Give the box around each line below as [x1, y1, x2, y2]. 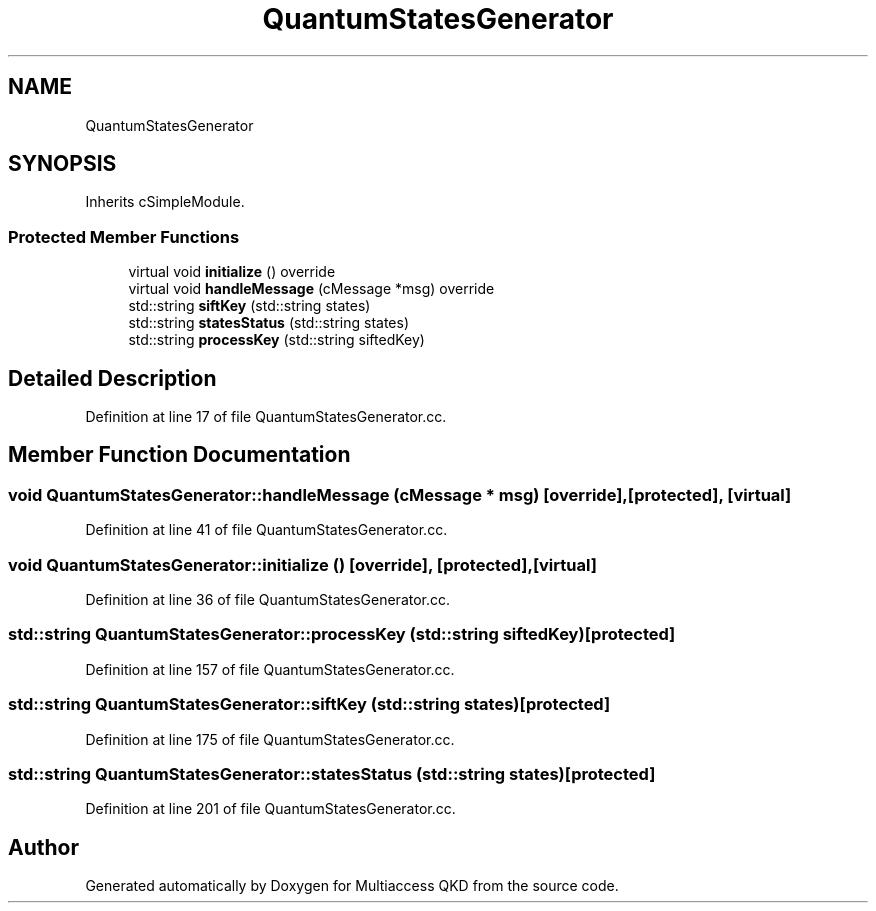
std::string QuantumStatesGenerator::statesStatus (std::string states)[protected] [8, 763, 656, 784]
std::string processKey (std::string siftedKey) [128, 331, 425, 349]
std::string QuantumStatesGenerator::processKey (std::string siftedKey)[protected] [8, 624, 676, 645]
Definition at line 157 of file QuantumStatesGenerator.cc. [85, 660, 455, 678]
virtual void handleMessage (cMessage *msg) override [128, 280, 495, 298]
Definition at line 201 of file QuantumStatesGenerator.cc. [85, 800, 456, 818]
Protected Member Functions [8, 226, 240, 247]
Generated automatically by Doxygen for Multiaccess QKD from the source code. [85, 877, 619, 895]
